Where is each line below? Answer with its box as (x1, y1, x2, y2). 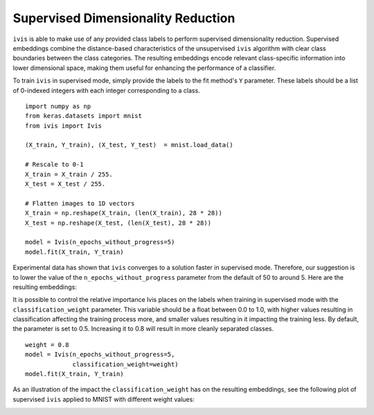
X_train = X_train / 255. (25, 170, 114, 178)
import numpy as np (25, 102, 91, 110)
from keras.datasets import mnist (25, 112, 142, 120)
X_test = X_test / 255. (25, 180, 106, 188)
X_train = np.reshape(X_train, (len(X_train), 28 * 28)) (25, 209, 223, 217)
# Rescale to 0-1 (25, 160, 84, 169)
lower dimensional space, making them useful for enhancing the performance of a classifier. (12, 63, 276, 72)
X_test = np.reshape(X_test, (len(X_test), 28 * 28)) (25, 219, 211, 227)
